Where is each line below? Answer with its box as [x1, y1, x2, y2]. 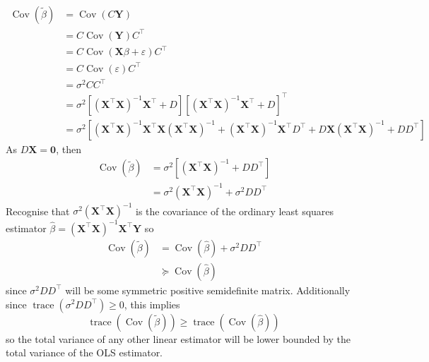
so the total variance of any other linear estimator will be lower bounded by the [6, 331, 351, 346]
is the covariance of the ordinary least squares [136, 203, 334, 218]
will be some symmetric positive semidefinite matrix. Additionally [65, 282, 351, 297]
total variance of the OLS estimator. [6, 345, 163, 360]
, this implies [124, 296, 180, 311]
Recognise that [6, 203, 70, 218]
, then [56, 141, 81, 156]
